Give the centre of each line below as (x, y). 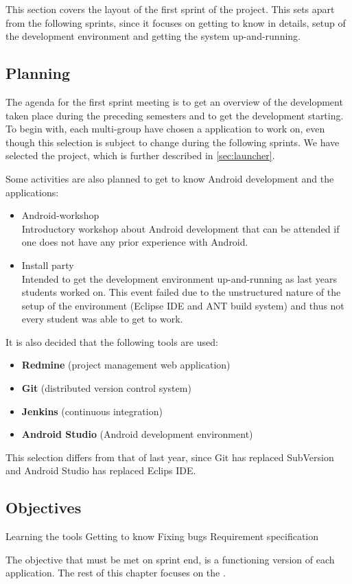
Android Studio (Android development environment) (137, 434)
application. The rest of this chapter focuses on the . (116, 573)
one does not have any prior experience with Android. (135, 242)
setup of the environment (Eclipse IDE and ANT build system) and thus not (183, 305)
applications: (32, 192)
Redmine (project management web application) (126, 365)
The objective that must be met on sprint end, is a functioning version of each (170, 559)
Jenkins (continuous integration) (92, 411)
